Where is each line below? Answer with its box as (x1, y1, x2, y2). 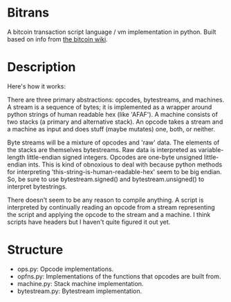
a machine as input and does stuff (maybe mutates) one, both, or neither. (7, 124, 216, 133)
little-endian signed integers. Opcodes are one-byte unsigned (26, 153, 203, 161)
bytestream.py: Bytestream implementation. (17, 287, 142, 295)
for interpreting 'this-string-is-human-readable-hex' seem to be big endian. (7, 167, 223, 176)
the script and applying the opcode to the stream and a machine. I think (7, 210, 211, 218)
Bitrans (7, 5, 50, 21)
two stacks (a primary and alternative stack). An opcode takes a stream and (7, 117, 223, 126)
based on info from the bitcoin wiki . (7, 35, 109, 43)
